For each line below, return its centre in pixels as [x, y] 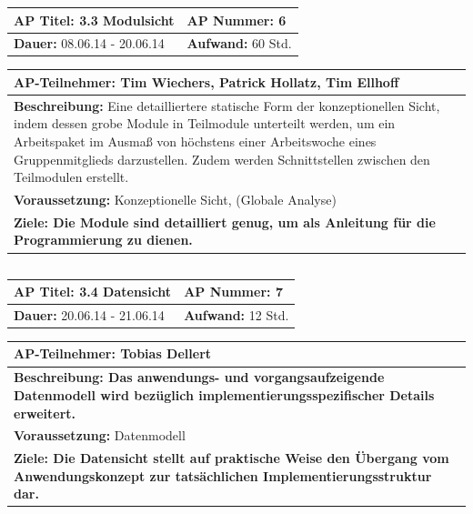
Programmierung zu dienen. [103, 240]
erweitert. [45, 413]
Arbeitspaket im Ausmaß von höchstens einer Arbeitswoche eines [195, 141]
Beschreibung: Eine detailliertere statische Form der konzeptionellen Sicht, [227, 105]
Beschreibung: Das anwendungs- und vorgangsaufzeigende [199, 377]
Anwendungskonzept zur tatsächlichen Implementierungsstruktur [223, 475]
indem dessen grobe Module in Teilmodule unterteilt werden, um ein [205, 123]
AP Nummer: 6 [236, 20]
